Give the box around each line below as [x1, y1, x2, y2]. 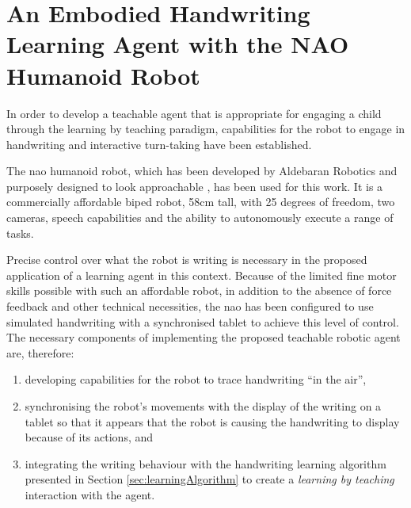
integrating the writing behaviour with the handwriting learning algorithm [25, 455, 386, 472]
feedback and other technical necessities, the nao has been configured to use [6, 298, 374, 315]
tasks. [6, 224, 34, 241]
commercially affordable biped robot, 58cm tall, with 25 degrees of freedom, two [6, 193, 395, 210]
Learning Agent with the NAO [6, 28, 349, 60]
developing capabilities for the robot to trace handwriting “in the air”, [25, 371, 367, 388]
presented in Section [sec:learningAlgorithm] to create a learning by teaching [25, 471, 394, 487]
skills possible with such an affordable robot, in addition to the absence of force [6, 282, 392, 299]
